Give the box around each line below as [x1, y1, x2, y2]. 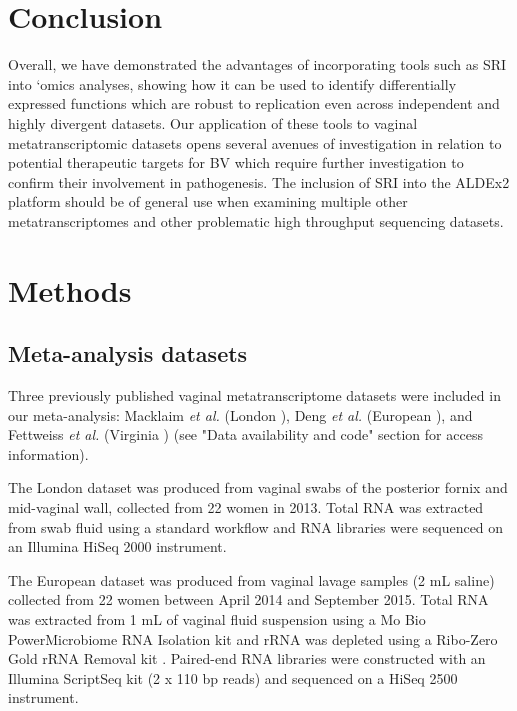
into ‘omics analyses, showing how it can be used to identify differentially [8, 73, 457, 94]
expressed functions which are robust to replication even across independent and [8, 93, 500, 114]
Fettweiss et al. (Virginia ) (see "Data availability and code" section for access [8, 424, 483, 445]
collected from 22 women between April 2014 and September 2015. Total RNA [8, 589, 489, 610]
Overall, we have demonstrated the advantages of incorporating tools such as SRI [8, 54, 507, 75]
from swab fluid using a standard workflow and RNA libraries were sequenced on [8, 516, 504, 537]
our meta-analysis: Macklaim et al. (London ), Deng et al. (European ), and [8, 404, 473, 425]
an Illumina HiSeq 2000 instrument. [8, 536, 227, 557]
